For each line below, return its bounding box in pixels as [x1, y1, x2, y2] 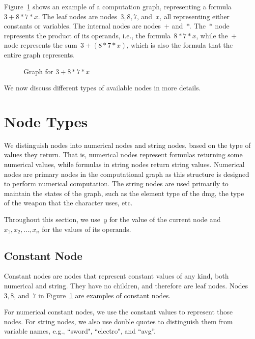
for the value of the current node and [109, 214, 221, 225]
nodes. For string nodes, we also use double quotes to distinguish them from [4, 316, 233, 326]
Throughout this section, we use [4, 214, 100, 225]
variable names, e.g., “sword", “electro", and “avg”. [4, 326, 156, 336]
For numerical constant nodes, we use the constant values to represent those [4, 307, 233, 317]
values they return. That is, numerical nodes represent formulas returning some [4, 149, 243, 160]
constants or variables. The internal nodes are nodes [4, 21, 161, 31]
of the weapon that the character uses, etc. [4, 198, 133, 208]
